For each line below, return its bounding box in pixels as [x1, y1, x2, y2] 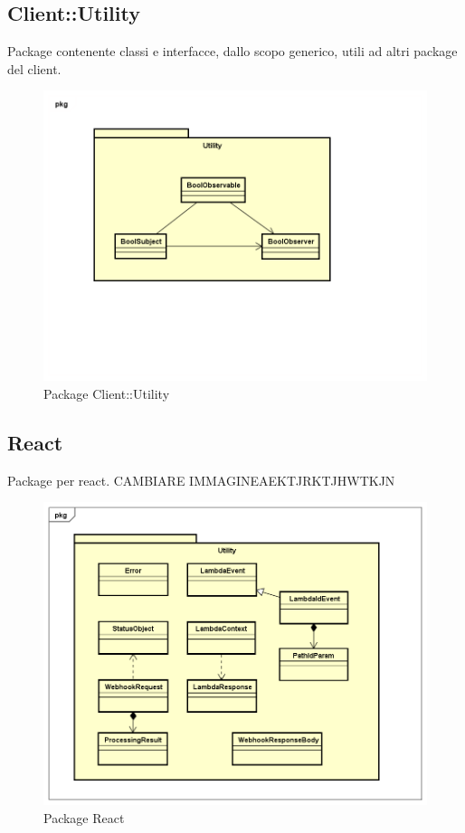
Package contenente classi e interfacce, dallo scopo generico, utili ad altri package [7, 42, 458, 61]
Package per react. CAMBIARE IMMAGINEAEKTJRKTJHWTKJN [7, 470, 395, 489]
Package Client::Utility [43, 383, 170, 402]
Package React [43, 809, 125, 828]
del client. [7, 59, 62, 78]
